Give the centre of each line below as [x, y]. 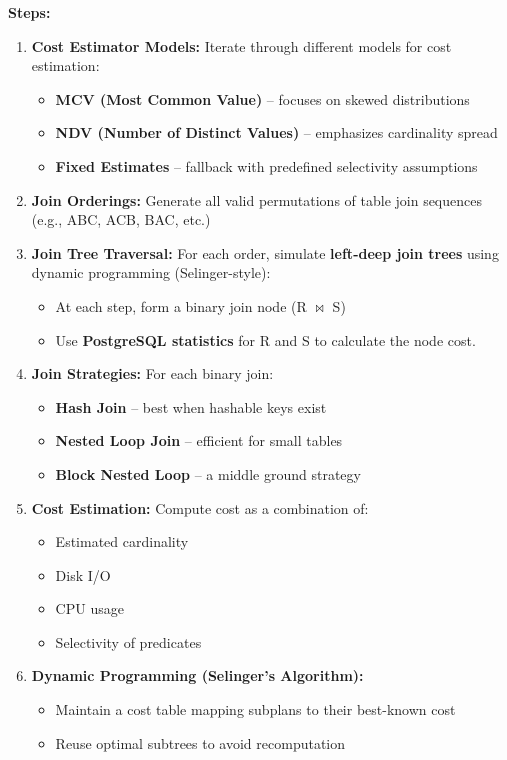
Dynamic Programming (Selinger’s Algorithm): [197, 675]
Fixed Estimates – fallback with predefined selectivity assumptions [266, 165]
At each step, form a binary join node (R [181, 305]
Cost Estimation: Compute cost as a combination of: [200, 507]
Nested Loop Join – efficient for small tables [199, 440]
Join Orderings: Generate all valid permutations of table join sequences [256, 199]
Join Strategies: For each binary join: [152, 373]
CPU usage [89, 608]
